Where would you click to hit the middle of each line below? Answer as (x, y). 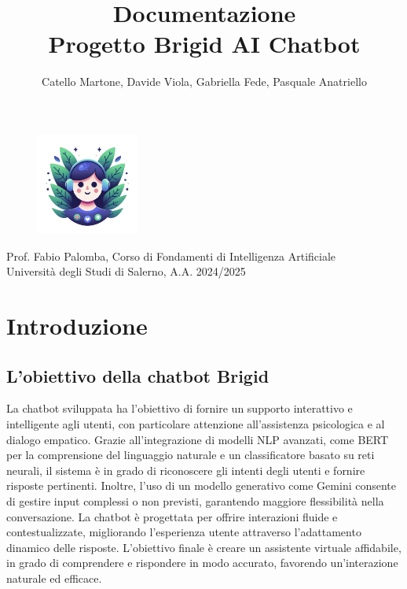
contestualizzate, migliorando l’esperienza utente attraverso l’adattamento (184, 532)
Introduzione (77, 326)
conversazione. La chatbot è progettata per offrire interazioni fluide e (172, 516)
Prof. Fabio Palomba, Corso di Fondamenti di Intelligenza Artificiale (171, 256)
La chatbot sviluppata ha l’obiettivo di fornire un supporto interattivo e (180, 408)
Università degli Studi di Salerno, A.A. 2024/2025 (126, 271)
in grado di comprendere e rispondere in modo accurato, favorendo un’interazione (202, 563)
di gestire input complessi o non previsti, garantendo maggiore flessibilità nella (195, 501)
